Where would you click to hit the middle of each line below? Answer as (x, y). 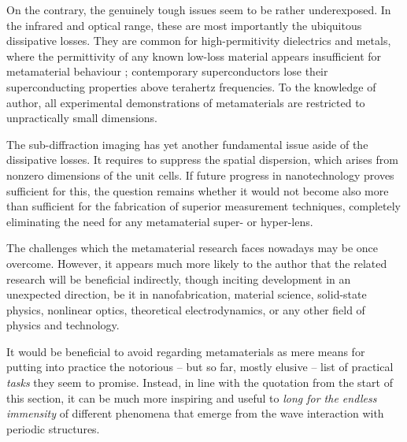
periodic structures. (53, 428)
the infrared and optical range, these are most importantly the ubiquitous (184, 25)
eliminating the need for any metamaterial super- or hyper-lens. (160, 221)
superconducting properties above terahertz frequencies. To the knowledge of (191, 86)
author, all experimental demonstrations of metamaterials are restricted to (186, 102)
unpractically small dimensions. (82, 118)
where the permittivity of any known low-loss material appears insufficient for (194, 56)
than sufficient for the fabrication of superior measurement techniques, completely (204, 206)
